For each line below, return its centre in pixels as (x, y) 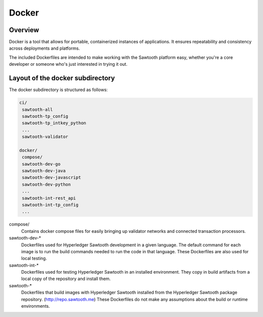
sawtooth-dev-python (47, 184)
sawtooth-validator (45, 137)
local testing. (34, 259)
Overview (24, 30)
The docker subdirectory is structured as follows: (58, 90)
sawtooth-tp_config (45, 116)
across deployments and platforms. (45, 48)
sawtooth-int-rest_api (49, 198)
